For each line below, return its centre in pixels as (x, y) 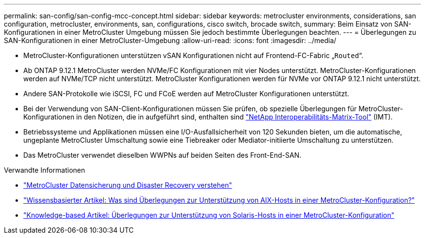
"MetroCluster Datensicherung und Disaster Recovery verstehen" (128, 185)
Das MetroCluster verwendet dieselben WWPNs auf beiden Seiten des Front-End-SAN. (162, 155)
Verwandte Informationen (45, 170)
